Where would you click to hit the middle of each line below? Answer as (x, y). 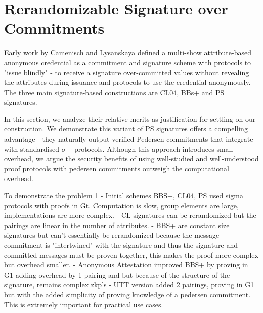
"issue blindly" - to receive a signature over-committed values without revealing (127, 72)
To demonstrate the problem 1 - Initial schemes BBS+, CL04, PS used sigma (124, 195)
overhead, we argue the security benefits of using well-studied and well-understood (131, 159)
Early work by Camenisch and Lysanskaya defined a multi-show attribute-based (128, 52)
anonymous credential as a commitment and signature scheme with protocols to (128, 62)
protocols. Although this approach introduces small (154, 148)
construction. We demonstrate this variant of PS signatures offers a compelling (126, 129)
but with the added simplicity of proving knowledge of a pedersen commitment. (127, 294)
